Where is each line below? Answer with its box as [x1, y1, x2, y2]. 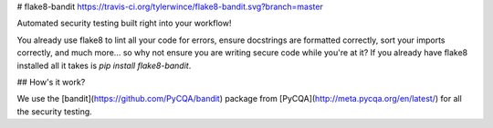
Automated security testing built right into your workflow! [16, 18, 232, 29]
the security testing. [16, 105, 93, 117]
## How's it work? [16, 76, 86, 87]
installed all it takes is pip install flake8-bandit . [16, 60, 192, 71]
